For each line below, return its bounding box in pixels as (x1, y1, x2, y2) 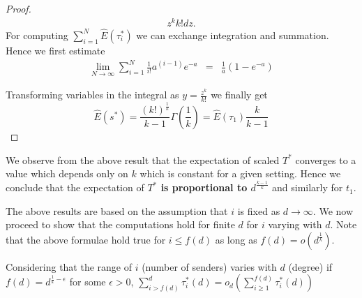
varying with (268, 217, 322, 232)
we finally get (211, 87, 268, 102)
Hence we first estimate (6, 43, 105, 57)
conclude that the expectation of (6, 180, 144, 195)
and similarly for (272, 180, 343, 195)
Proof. (6, 1, 31, 15)
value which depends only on (6, 166, 128, 181)
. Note (330, 217, 357, 232)
